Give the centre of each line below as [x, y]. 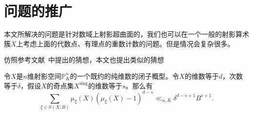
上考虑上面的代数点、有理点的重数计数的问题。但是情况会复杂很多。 [125, 43]
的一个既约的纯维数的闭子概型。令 [125, 76]
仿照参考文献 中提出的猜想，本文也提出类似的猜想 [84, 60]
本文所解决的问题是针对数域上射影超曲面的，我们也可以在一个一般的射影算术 [126, 34]
